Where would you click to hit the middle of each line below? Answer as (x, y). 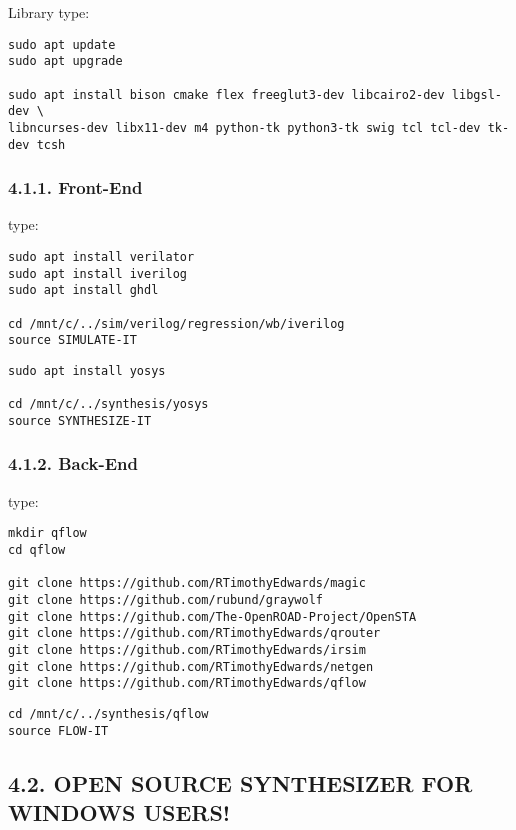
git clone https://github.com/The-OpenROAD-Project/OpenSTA (212, 616)
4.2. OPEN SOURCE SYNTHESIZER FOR (240, 782)
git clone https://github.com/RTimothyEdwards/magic (187, 583)
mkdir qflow (47, 533)
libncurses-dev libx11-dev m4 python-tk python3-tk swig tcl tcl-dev (244, 127)
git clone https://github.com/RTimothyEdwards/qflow (187, 683)
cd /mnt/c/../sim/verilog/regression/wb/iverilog (176, 323)
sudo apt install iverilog (97, 273)
